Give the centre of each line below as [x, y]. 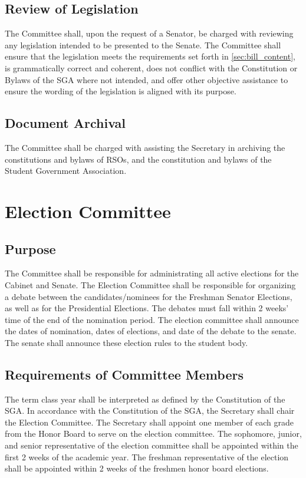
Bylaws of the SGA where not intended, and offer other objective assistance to [147, 79]
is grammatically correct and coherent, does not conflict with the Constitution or [151, 67]
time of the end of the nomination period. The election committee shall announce [152, 319]
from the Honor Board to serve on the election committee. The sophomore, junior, [153, 434]
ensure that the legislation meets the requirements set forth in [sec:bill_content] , [150, 56]
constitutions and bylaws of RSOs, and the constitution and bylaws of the [138, 159]
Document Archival [65, 123]
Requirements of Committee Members [124, 374]
